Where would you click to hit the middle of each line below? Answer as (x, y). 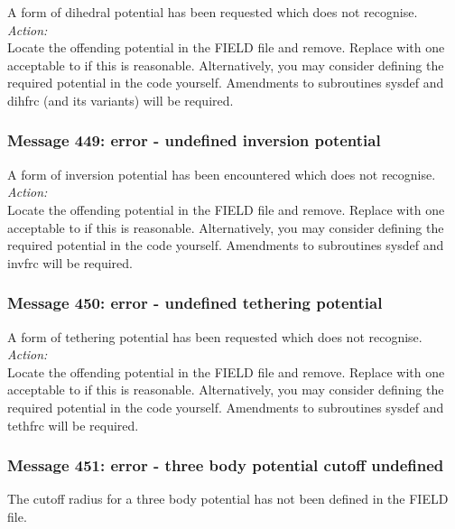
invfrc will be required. (70, 262)
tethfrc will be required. (73, 425)
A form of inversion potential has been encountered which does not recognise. (222, 174)
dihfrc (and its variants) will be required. (121, 100)
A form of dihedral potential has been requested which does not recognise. (213, 12)
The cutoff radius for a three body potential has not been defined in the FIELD (228, 499)
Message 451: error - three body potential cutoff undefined (226, 465)
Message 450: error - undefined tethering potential (195, 303)
